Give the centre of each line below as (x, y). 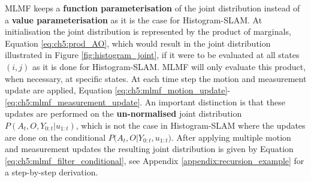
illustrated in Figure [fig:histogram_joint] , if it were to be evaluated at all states (152, 55)
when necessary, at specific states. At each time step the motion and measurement (156, 78)
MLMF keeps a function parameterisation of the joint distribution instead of (153, 8)
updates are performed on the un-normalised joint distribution (123, 113)
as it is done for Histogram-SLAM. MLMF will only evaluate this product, (169, 66)
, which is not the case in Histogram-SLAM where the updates (191, 125)
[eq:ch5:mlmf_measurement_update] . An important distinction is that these (145, 101)
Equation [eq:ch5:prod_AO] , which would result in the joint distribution (138, 43)
